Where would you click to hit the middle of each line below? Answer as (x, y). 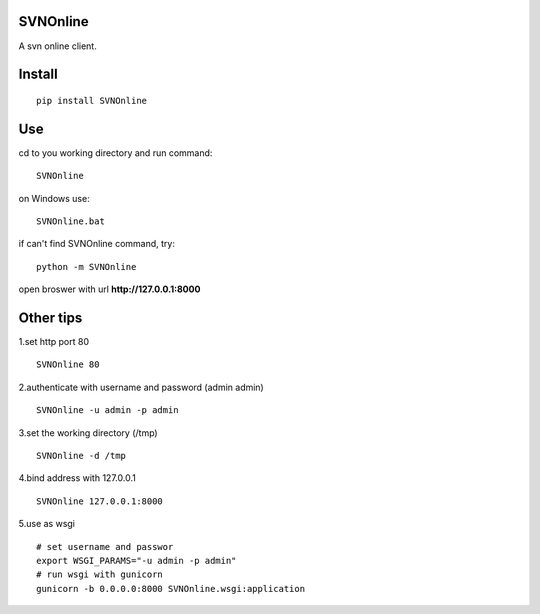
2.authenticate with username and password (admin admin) (141, 387)
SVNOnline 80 (68, 364)
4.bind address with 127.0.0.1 (77, 478)
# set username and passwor (105, 546)
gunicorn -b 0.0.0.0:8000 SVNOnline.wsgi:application (170, 588)
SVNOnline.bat (70, 221)
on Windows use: (54, 198)
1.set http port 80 (54, 342)
